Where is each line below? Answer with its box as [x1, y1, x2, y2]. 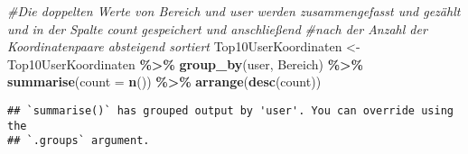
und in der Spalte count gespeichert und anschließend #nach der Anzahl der [7, 19, 427, 38]
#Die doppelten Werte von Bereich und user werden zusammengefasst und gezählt [7, 2, 461, 20]
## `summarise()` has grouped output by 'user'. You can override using [7, 104, 454, 117]
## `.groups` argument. [7, 134, 150, 148]
